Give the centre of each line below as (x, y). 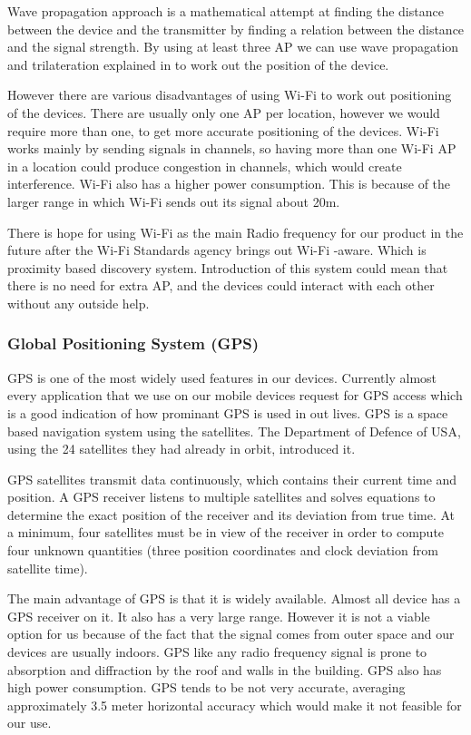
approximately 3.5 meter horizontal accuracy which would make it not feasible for (235, 705)
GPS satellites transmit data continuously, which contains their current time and (232, 479)
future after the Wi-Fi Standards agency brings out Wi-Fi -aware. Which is (217, 250)
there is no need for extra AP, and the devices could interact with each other (221, 285)
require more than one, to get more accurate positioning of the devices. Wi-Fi (223, 130)
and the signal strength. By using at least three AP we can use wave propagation (233, 47)
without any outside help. (78, 303)
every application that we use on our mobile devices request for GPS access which (235, 395)
